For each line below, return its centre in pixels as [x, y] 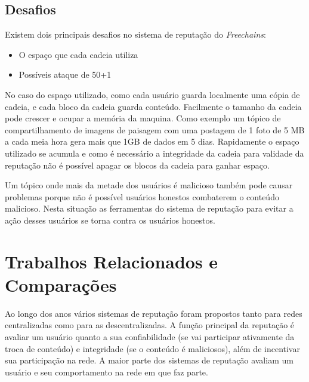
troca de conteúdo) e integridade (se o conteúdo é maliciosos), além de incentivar [152, 348]
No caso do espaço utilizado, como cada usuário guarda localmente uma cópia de [152, 94]
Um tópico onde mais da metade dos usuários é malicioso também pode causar [149, 185]
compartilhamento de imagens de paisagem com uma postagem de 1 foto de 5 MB [155, 129]
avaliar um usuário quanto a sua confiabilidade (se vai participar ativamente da [150, 337]
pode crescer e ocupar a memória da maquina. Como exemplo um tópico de [143, 118]
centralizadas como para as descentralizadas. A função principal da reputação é [150, 325]
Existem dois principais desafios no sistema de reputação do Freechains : [135, 34]
